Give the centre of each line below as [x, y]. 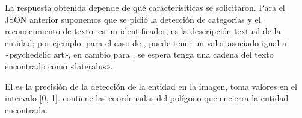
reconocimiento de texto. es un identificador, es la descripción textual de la [143, 31]
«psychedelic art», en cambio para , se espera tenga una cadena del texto [139, 54]
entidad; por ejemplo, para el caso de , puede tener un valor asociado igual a [146, 42]
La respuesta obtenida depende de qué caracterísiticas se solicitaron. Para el [145, 7]
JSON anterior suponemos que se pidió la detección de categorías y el [133, 19]
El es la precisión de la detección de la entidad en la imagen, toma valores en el [151, 86]
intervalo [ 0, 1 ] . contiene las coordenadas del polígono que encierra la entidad [147, 98]
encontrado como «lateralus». [59, 66]
